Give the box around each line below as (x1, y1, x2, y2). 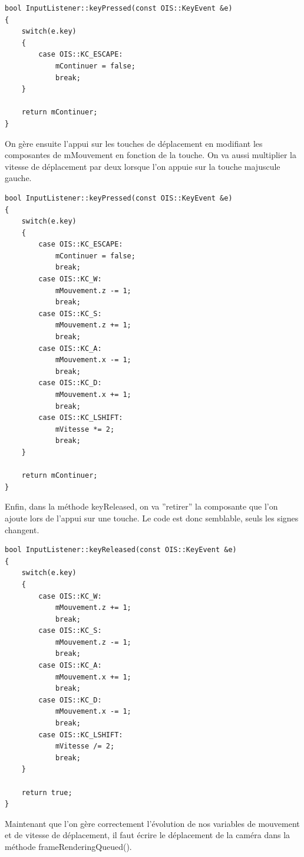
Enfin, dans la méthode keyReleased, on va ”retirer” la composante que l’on (5, 500, 278, 513)
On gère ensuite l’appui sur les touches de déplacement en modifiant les (5, 137, 263, 149)
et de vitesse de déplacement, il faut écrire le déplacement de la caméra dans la (5, 829, 290, 841)
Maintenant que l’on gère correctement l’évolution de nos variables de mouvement (5, 817, 300, 829)
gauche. (5, 172, 32, 184)
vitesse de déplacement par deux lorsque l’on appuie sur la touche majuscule (5, 160, 280, 172)
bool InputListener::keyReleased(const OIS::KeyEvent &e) (5, 546, 237, 554)
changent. (5, 523, 39, 536)
